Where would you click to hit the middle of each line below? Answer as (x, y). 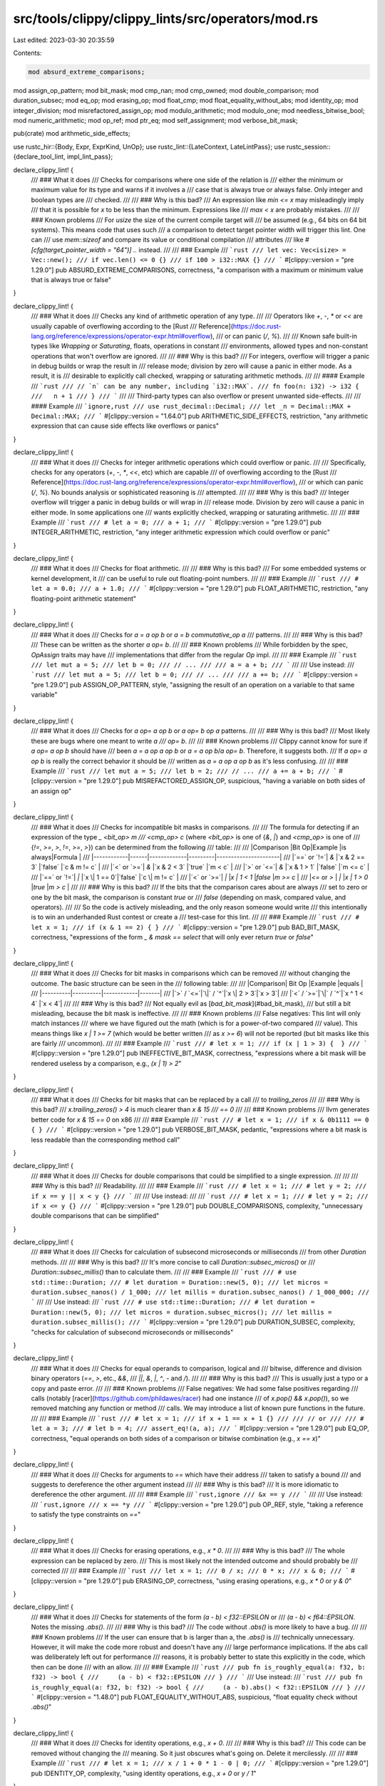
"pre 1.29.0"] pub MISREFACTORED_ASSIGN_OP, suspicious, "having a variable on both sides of (225, 781)
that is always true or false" (71, 279)
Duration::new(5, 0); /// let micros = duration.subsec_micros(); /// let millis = (181, 1312)
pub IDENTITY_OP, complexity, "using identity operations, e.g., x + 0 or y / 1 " (144, 1773)
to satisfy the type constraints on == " (86, 1515)
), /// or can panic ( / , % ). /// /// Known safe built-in (284, 336)
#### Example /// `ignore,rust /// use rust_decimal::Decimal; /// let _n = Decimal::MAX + (191, 406)
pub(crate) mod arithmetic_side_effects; (72, 134)
